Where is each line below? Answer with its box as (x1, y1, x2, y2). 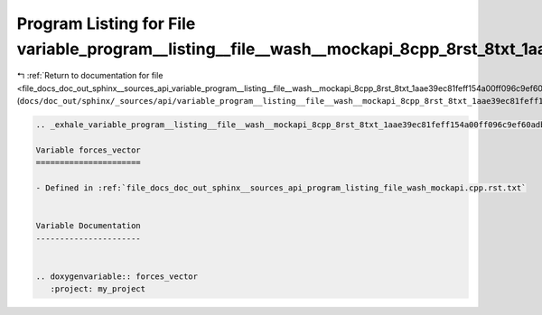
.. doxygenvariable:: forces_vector (35, 271, 199, 282)
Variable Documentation (35, 221, 142, 231)
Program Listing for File (16, 14, 196, 33)
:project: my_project (50, 284, 146, 294)
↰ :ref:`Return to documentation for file (16, 70, 164, 81)
